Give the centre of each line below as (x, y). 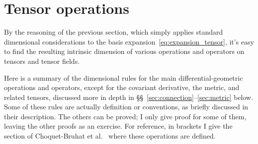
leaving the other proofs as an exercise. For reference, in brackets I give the (118, 126)
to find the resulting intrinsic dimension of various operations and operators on (124, 51)
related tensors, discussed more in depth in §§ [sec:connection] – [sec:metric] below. (129, 97)
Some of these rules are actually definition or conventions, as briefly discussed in (126, 107)
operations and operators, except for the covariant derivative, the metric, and (122, 87)
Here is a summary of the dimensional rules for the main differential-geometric (124, 77)
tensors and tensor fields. (42, 61)
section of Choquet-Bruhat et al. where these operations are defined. (110, 136)
